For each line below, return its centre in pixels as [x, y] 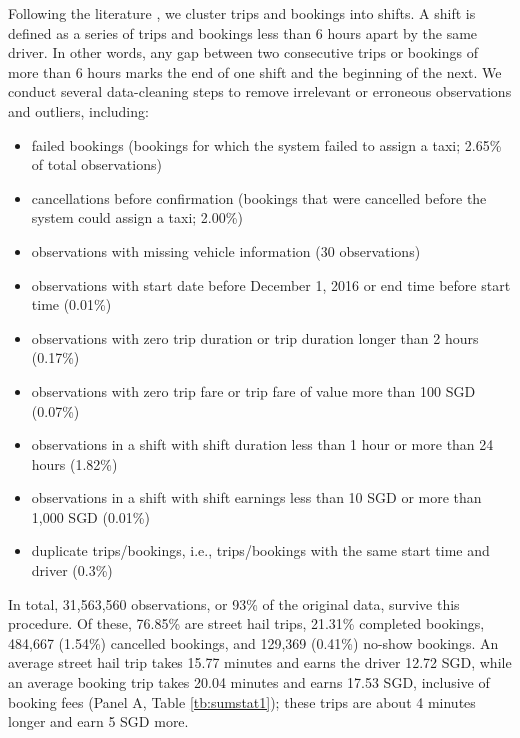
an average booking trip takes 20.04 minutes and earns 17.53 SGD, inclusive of [249, 682]
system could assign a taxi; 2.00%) [137, 217]
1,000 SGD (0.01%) [90, 516]
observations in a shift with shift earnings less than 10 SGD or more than [256, 497]
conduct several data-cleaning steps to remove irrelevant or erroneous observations [260, 91]
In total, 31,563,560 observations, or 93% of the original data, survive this [234, 603]
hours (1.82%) [74, 463]
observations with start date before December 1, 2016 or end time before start [271, 284]
